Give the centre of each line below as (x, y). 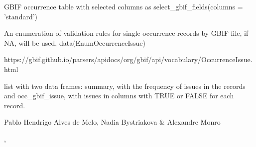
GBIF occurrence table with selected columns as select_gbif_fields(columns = (124, 6)
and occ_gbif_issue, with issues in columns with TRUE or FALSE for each (119, 96)
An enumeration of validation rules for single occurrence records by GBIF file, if (126, 33)
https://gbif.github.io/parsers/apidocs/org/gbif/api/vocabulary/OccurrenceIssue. (128, 59)
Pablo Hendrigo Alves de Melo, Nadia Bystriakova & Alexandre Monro (112, 122)
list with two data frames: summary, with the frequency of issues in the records (125, 86)
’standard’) (21, 16)
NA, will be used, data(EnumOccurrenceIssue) (75, 42)
